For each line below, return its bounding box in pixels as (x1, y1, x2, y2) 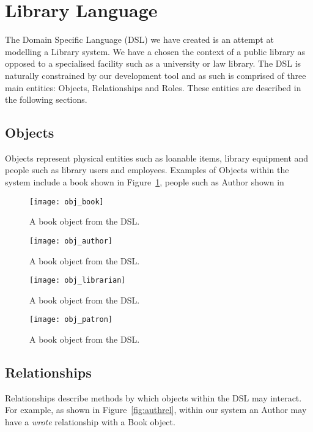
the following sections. (5, 93, 87, 106)
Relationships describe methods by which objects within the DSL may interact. (5, 391, 302, 404)
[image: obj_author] (29, 236, 113, 245)
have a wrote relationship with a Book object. (5, 415, 175, 428)
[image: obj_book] (29, 197, 104, 206)
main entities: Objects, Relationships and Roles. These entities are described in (5, 81, 301, 94)
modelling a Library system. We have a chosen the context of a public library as (5, 45, 306, 58)
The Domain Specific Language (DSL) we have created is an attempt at (5, 33, 274, 46)
